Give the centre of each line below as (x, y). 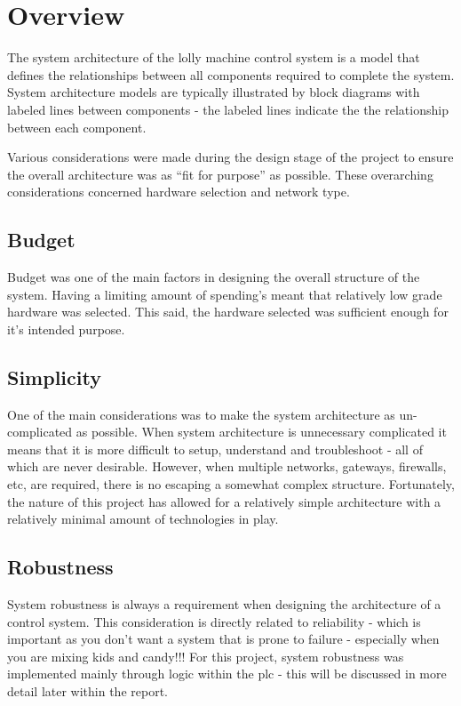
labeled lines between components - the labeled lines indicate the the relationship (228, 109)
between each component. (77, 127)
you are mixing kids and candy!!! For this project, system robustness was (206, 656)
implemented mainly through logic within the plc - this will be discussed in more (227, 674)
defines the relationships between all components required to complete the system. (231, 74)
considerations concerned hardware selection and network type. (179, 192)
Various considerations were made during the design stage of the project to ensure (230, 157)
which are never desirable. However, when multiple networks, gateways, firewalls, (227, 466)
